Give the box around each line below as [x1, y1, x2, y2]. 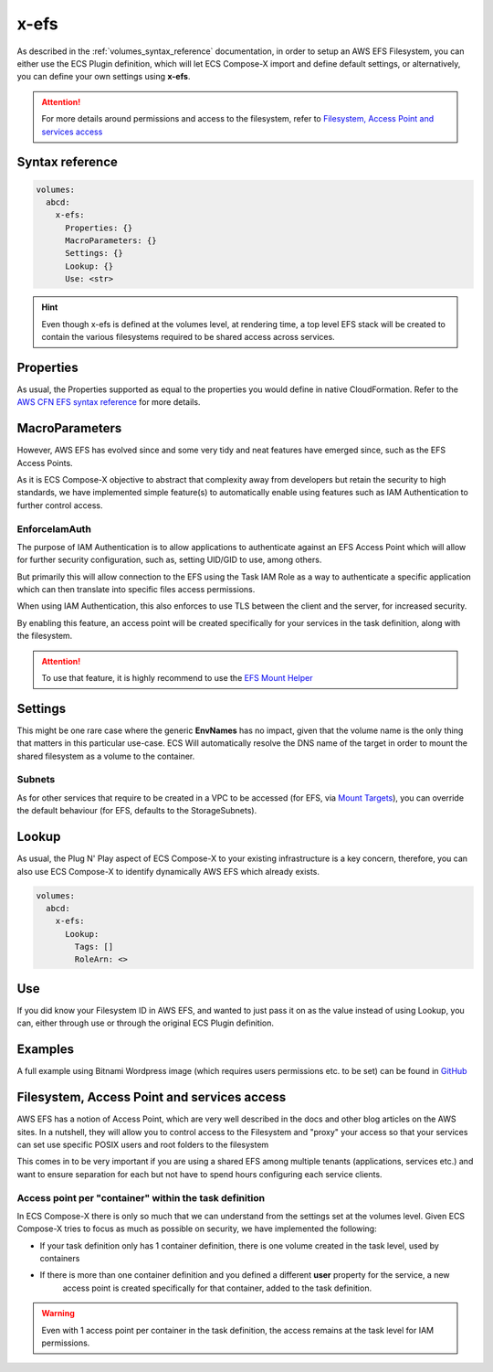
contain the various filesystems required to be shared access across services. [41, 332, 335, 342]
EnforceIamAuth [16, 522, 91, 535]
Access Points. [16, 457, 73, 468]
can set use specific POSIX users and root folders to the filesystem [16, 1139, 269, 1150]
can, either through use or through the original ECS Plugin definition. [16, 1017, 274, 1028]
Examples [16, 1042, 75, 1058]
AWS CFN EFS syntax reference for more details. [16, 397, 201, 408]
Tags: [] [74, 941, 114, 952]
